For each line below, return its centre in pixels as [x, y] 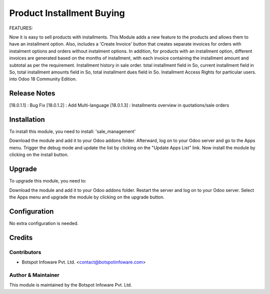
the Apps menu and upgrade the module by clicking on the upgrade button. [87, 197]
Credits [21, 237]
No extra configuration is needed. [44, 223]
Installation [27, 119]
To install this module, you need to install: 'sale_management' [72, 131]
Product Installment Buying [67, 13]
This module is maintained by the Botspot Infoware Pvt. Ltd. [70, 285]
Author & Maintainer [34, 275]
